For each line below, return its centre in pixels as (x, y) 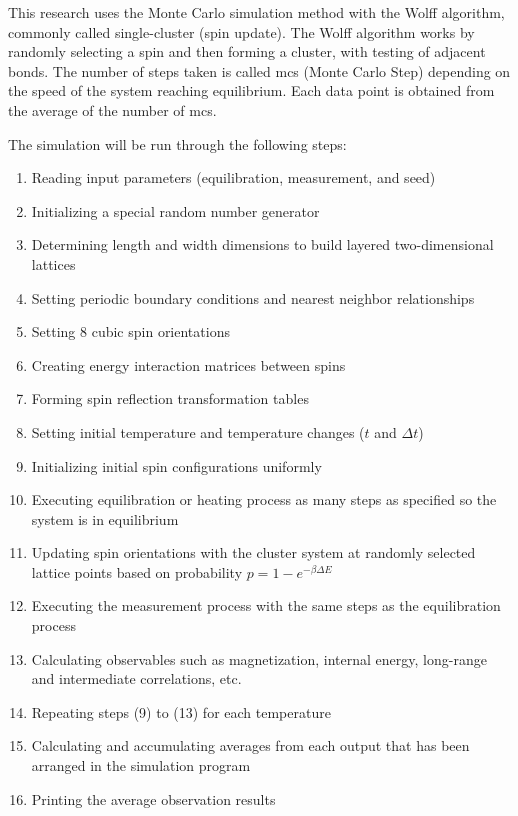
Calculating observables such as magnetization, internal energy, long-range (259, 658)
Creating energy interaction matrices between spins (188, 364)
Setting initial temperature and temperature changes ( (198, 431)
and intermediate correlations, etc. (136, 678)
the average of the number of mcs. (112, 109)
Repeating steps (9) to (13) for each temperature (181, 711)
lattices (53, 263)
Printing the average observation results (153, 798)
